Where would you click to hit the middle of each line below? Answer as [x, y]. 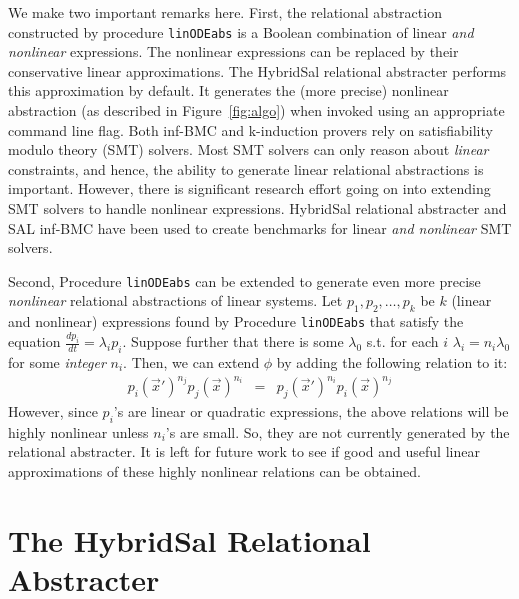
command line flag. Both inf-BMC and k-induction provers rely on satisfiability [250, 129]
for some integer [57, 361]
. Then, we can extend [191, 361]
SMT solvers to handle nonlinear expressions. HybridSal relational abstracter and [257, 208]
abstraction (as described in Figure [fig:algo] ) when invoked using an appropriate [256, 110]
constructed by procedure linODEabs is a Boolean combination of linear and [241, 31]
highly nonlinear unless [78, 431]
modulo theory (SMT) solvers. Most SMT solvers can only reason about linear [248, 149]
